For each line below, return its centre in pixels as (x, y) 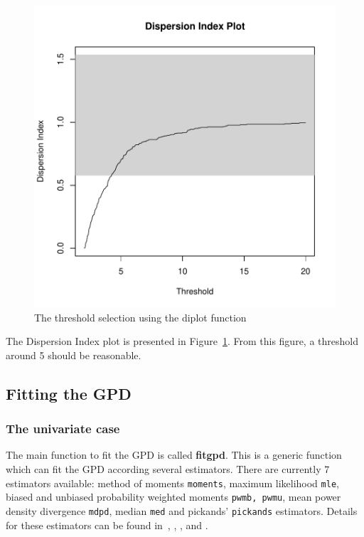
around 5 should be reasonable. (74, 355)
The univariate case (63, 429)
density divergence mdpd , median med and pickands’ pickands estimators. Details (182, 510)
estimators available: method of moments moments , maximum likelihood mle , (172, 483)
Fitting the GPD (69, 393)
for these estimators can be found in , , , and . (107, 525)
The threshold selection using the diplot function (140, 317)
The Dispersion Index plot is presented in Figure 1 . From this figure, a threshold (182, 341)
